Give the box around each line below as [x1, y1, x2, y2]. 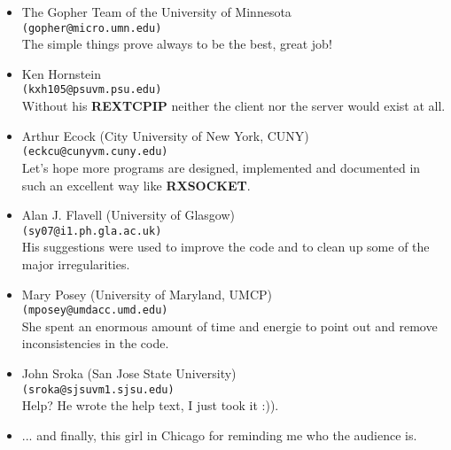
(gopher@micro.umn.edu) [21, 21, 162, 35]
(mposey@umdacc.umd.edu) [21, 304, 168, 317]
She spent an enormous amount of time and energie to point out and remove [21, 316, 438, 335]
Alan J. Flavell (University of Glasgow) [21, 206, 236, 224]
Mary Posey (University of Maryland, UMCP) [21, 284, 273, 303]
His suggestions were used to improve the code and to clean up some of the [21, 237, 430, 256]
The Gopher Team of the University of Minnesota [21, 3, 292, 20]
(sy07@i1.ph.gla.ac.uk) [21, 224, 162, 237]
